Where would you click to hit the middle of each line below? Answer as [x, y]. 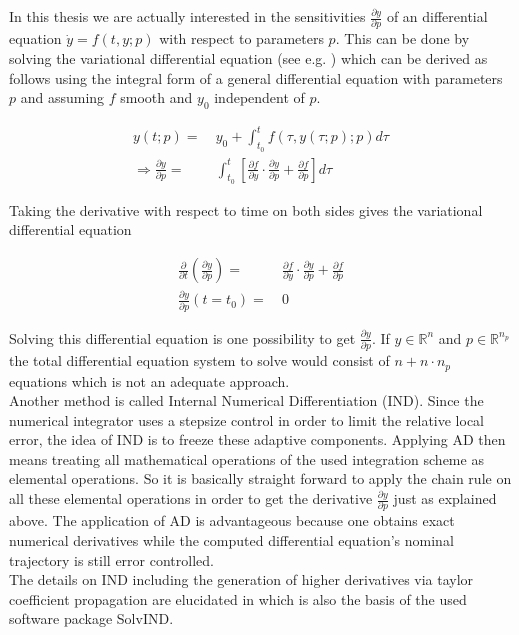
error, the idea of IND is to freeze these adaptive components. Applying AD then [257, 439]
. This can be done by [402, 38]
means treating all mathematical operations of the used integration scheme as [246, 458]
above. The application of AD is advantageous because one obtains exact [232, 520]
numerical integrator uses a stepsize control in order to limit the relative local [246, 419]
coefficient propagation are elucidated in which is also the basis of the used [238, 598]
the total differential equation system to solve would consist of [199, 360]
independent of [259, 97]
